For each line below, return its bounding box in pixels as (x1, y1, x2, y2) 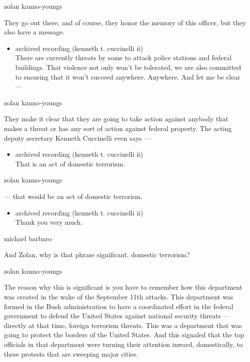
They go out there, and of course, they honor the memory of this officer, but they (4, 17, 246, 27)
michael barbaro (4, 233, 52, 243)
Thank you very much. (15, 217, 83, 227)
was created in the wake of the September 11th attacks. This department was (4, 292, 234, 302)
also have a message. (4, 27, 65, 37)
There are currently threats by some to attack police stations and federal (15, 52, 232, 63)
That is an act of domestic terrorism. (15, 158, 125, 168)
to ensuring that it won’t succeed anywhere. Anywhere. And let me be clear (15, 71, 240, 82)
